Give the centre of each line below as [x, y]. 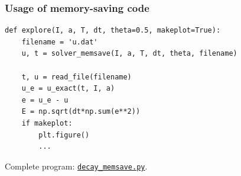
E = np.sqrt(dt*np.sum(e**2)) [81, 112]
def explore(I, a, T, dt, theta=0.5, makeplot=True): [113, 31]
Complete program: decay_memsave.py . [76, 166]
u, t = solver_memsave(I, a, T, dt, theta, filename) [129, 54]
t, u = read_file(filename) [76, 77]
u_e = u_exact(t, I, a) [68, 89]
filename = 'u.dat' [60, 42]
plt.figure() [64, 135]
